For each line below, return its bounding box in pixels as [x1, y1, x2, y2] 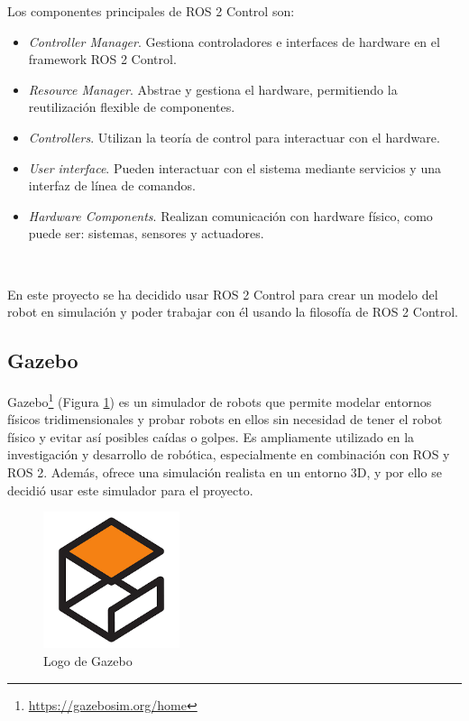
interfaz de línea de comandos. [28, 176, 197, 195]
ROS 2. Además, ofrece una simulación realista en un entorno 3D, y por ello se [7, 462, 442, 481]
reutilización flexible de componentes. [28, 97, 235, 116]
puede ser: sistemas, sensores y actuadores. [28, 224, 264, 243]
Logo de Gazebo [43, 651, 133, 670]
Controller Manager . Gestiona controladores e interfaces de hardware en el [28, 32, 440, 51]
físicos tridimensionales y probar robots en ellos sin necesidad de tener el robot [7, 410, 443, 429]
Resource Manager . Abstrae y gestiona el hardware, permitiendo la [28, 79, 398, 98]
